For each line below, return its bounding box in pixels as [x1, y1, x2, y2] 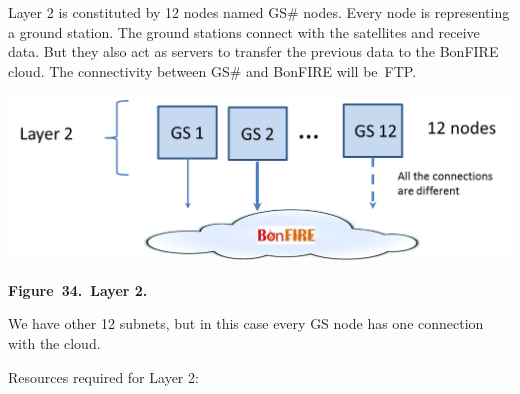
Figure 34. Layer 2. [8, 279, 148, 300]
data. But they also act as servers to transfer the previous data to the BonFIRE [8, 41, 499, 62]
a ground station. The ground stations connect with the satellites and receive [8, 21, 480, 42]
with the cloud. [8, 333, 101, 354]
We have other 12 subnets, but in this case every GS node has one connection [8, 313, 484, 334]
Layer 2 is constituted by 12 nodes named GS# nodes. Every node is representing [8, 2, 510, 22]
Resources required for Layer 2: [8, 366, 199, 387]
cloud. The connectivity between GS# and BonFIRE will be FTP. [8, 60, 417, 81]
